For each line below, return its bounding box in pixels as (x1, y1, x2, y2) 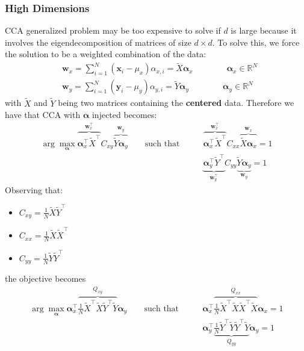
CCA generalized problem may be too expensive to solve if (5, 24, 221, 37)
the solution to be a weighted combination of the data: (5, 48, 206, 60)
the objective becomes (5, 272, 86, 285)
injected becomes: (92, 108, 157, 121)
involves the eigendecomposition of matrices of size (5, 36, 191, 48)
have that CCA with (5, 108, 81, 121)
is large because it (231, 24, 297, 37)
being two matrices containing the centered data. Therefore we (58, 96, 294, 109)
